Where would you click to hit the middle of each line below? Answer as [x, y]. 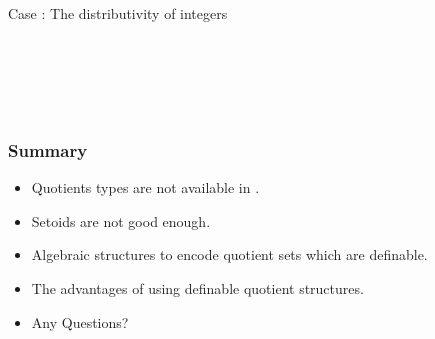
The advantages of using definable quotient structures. [197, 287]
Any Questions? [80, 321]
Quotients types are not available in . [145, 187]
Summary [48, 149]
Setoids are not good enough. [121, 220]
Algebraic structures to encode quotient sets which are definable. [229, 254]
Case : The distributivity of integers [118, 13]
